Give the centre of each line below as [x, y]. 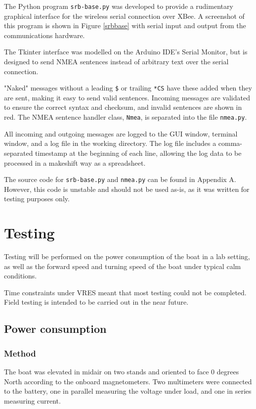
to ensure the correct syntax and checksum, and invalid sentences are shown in [123, 107]
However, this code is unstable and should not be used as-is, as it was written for [127, 189]
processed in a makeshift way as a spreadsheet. [75, 162]
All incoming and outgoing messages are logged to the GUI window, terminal [121, 133]
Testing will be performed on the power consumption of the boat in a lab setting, [127, 256]
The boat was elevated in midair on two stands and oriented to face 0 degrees [122, 372]
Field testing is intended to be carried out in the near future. [96, 302]
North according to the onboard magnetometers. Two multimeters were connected [128, 381]
